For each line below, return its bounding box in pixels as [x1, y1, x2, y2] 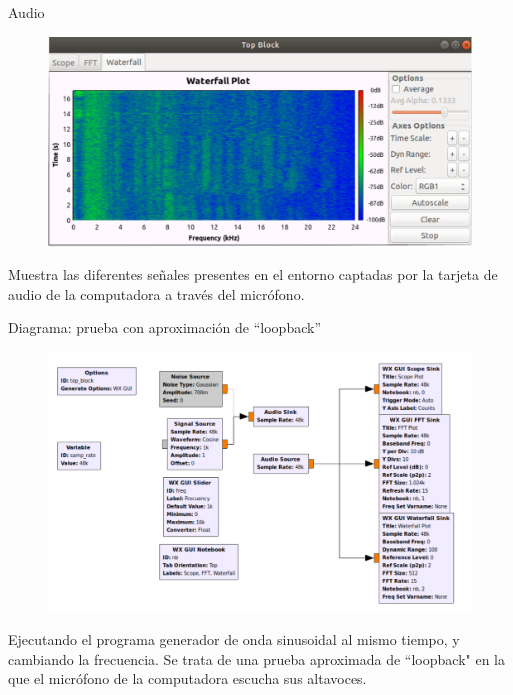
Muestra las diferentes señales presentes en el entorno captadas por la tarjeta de [8, 264, 498, 285]
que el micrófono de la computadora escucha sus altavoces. [8, 668, 367, 689]
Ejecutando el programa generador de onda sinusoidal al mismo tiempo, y [8, 629, 460, 650]
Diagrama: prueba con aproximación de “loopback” [8, 317, 321, 338]
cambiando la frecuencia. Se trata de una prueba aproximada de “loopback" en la [8, 648, 505, 669]
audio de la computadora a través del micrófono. [8, 283, 305, 304]
